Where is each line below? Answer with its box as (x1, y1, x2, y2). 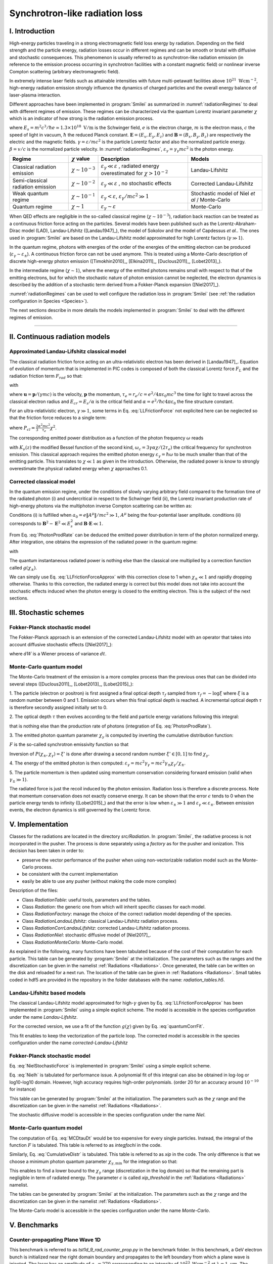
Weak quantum (12, 190, 49, 197)
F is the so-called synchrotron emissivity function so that (9, 741, 129, 748)
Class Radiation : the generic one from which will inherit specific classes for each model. (22, 904, 206, 910)
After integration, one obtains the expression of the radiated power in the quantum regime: (9, 539, 198, 545)
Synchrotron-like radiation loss (9, 8, 143, 19)
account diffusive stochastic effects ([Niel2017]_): (9, 641, 113, 647)
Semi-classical (12, 177, 48, 184)
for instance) (9, 1086, 36, 1092)
